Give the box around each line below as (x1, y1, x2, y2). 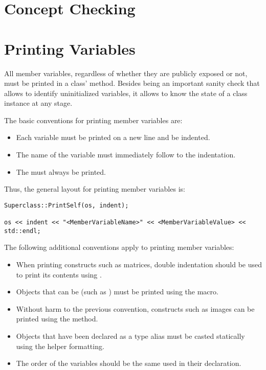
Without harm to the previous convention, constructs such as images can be (16, 303, 255, 314)
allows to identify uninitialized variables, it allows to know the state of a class (4, 87, 248, 98)
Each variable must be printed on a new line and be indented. (16, 132, 210, 143)
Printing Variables (4, 38, 136, 59)
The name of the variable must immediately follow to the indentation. (16, 149, 236, 160)
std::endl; (4, 227, 41, 235)
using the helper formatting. (16, 340, 104, 351)
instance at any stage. (4, 98, 73, 108)
